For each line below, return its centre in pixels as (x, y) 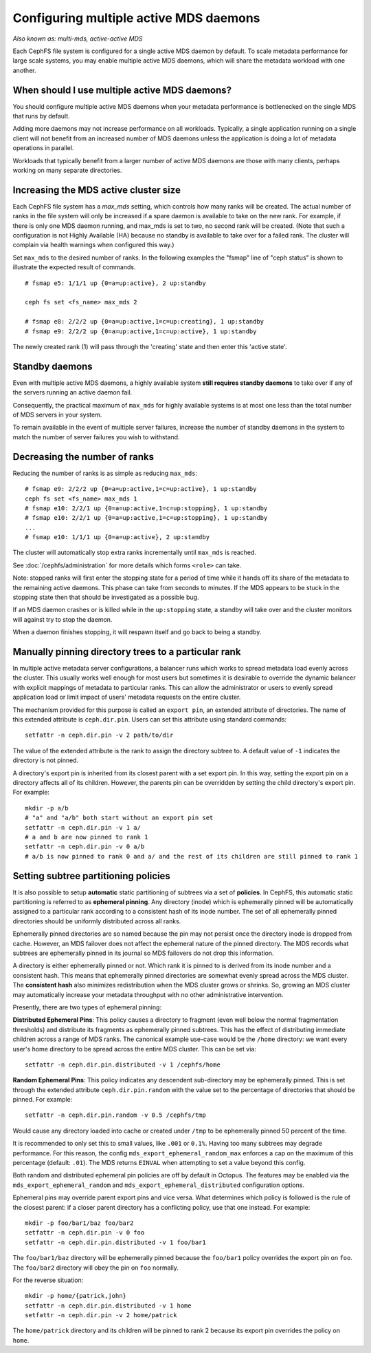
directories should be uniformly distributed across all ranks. (97, 921)
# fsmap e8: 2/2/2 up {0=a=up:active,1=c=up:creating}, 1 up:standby (145, 322)
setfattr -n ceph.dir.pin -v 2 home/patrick (101, 1315)
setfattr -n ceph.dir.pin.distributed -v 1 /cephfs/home (123, 1064)
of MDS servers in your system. (57, 415)
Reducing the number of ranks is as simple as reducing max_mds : (105, 473)
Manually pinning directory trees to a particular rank (127, 652)
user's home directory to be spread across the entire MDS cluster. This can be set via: (135, 1049)
